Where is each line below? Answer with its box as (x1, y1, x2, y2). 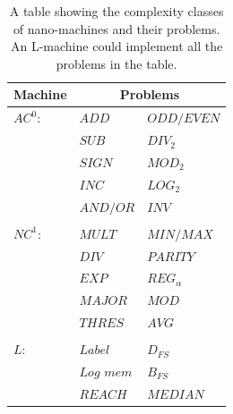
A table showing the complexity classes (9, 2, 224, 20)
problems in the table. (56, 54, 177, 72)
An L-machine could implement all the (10, 37, 223, 55)
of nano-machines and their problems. (13, 19, 220, 38)
